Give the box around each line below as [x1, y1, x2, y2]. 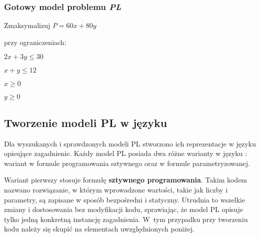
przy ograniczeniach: [4, 36, 66, 47]
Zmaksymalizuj [4, 20, 50, 30]
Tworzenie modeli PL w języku [4, 114, 167, 130]
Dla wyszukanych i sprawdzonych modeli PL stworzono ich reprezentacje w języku [4, 138, 256, 148]
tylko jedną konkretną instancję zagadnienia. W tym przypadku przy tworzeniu [4, 213, 248, 224]
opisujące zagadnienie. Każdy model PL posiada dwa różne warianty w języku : [4, 148, 247, 158]
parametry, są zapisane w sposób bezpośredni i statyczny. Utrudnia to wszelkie [4, 194, 245, 204]
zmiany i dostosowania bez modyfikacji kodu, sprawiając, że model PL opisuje [4, 204, 243, 214]
